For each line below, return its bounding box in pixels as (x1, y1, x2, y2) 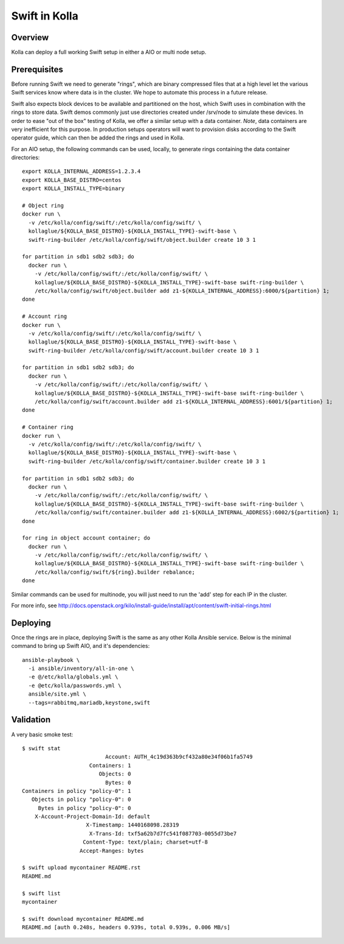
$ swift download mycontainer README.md (22, 915, 144, 922)
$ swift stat (22, 745, 61, 752)
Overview (11, 32, 49, 43)
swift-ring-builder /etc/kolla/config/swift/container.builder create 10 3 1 (28, 457, 266, 465)
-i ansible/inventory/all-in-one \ (28, 665, 135, 672)
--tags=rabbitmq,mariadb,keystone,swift (28, 699, 151, 706)
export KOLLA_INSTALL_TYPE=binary (22, 185, 125, 192)
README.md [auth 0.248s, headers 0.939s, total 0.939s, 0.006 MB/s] (22, 924, 230, 931)
